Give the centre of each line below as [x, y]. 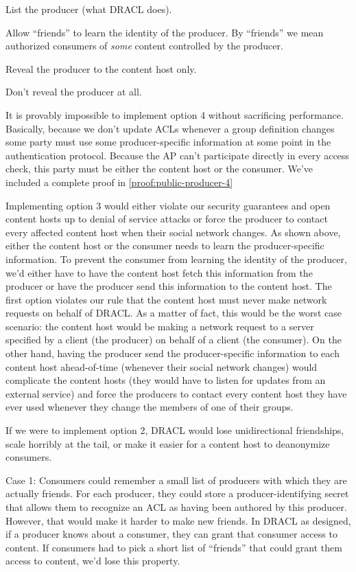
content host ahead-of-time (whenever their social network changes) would [162, 366]
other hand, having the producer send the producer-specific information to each [173, 353]
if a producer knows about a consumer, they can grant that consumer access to [171, 534]
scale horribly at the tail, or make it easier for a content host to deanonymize [168, 443]
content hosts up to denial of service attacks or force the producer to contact [167, 219]
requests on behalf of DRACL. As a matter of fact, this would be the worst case [174, 313]
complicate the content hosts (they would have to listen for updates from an [166, 380]
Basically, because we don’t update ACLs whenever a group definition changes [170, 128]
